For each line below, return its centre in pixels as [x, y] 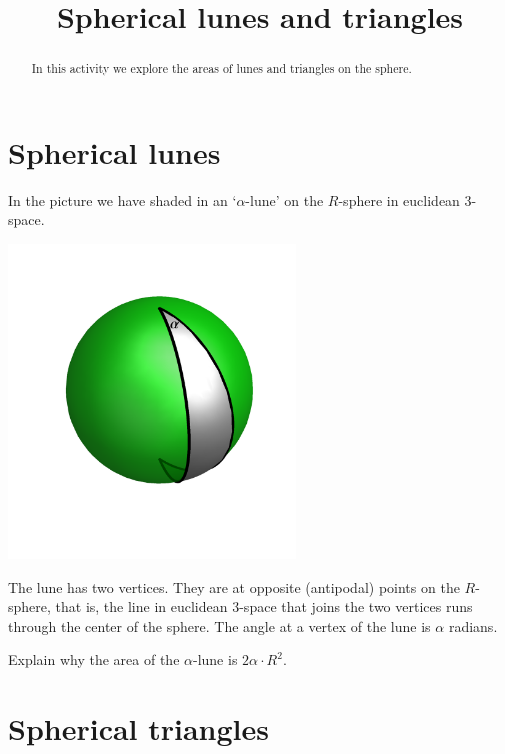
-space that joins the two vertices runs [356, 606]
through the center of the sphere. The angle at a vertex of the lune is [219, 625]
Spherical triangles [139, 728]
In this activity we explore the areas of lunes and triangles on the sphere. [221, 68]
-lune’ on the [284, 199]
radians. [473, 625]
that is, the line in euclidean [141, 606]
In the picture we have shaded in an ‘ [122, 199]
